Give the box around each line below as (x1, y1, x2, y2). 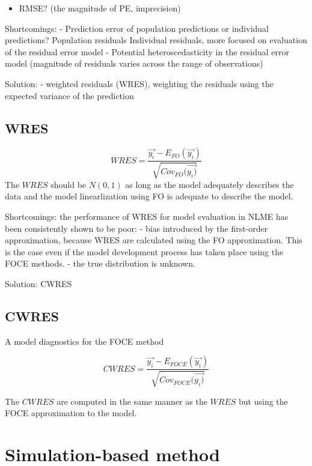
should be (50, 178, 87, 190)
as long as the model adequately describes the (125, 178, 294, 190)
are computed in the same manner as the (57, 395, 207, 407)
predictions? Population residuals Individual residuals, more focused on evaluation (5, 34, 307, 46)
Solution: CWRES (5, 277, 72, 289)
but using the (239, 395, 288, 407)
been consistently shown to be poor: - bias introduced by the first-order (5, 222, 268, 234)
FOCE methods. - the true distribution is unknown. (5, 257, 195, 270)
